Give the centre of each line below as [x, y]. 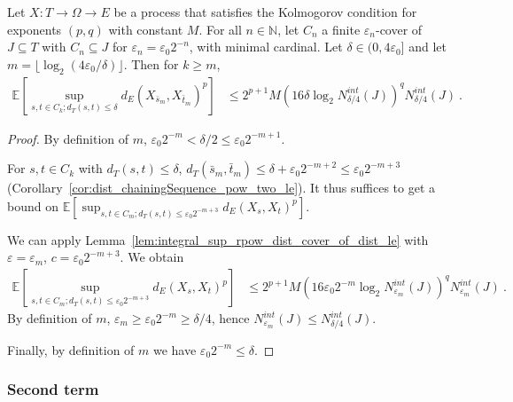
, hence [230, 318]
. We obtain [152, 257]
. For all [220, 29]
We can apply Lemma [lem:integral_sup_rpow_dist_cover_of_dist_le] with [218, 239]
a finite [341, 29]
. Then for [151, 63]
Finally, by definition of [71, 349]
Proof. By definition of [68, 138]
